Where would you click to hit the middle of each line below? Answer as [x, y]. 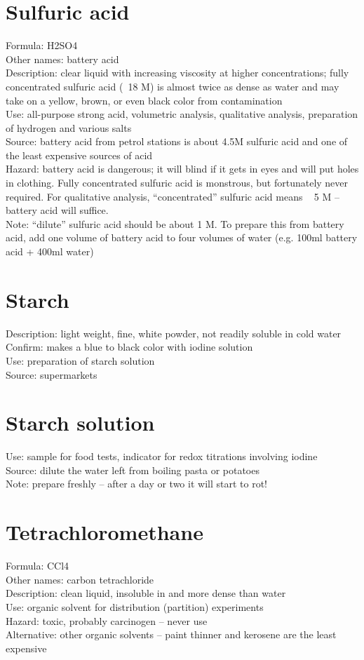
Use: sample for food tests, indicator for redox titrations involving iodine [162, 456]
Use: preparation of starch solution [80, 360]
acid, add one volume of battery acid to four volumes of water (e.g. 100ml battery [182, 237]
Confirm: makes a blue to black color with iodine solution [129, 347]
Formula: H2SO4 [42, 45]
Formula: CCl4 [38, 566]
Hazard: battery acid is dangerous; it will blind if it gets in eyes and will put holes [182, 169]
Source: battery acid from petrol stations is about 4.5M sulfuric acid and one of [177, 141]
